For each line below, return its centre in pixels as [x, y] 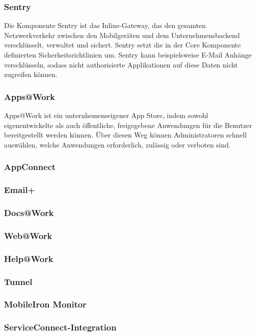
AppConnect [30, 167]
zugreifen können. [31, 74]
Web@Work [28, 235]
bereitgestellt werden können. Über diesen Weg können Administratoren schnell [126, 135]
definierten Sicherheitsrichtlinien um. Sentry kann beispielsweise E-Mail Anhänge [128, 54]
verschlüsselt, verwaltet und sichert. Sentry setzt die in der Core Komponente [123, 45]
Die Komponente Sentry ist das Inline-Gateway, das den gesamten [105, 25]
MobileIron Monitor [45, 304]
